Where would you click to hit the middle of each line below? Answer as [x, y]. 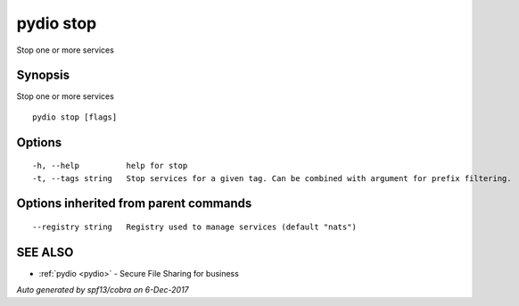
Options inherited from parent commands [134, 204]
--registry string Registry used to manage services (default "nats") [194, 227]
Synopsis [43, 75]
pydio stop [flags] [75, 117]
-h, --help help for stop [110, 166]
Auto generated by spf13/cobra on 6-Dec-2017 [103, 290]
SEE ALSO [45, 252]
